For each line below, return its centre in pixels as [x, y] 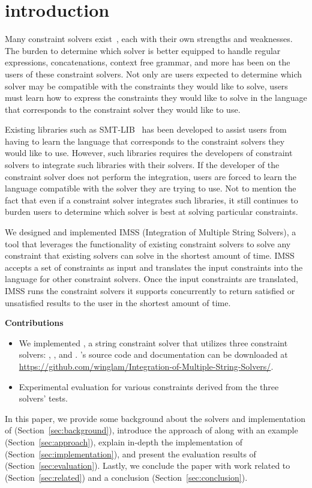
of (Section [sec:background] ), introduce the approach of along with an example [151, 430]
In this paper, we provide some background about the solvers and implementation [155, 418]
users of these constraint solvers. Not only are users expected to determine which [154, 74]
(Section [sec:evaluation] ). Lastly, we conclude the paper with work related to [148, 465]
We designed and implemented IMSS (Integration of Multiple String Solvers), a [151, 232]
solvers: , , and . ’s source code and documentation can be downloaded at [153, 354]
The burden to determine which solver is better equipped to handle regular [143, 50]
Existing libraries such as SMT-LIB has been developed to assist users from [146, 129]
